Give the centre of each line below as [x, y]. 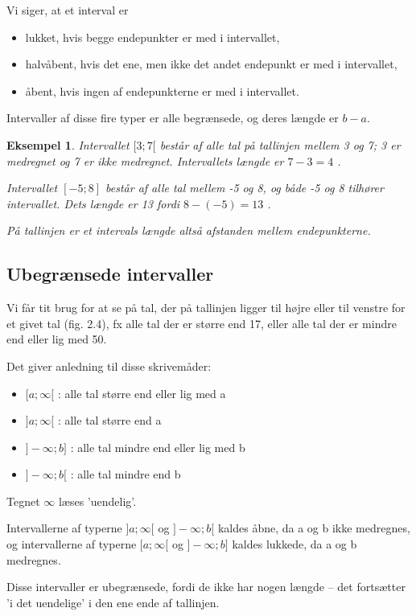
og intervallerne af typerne [72, 544]
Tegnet [23, 501]
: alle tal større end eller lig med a [142, 393]
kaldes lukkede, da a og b [294, 544]
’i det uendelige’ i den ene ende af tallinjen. [113, 602]
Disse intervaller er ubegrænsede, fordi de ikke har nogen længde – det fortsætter [206, 587]
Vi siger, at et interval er [68, 10]
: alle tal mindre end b [126, 474]
